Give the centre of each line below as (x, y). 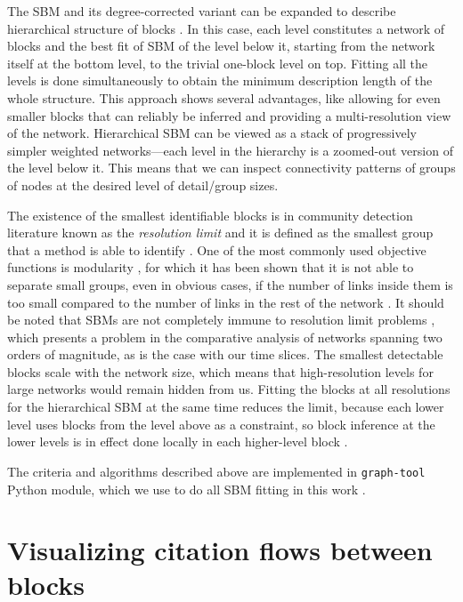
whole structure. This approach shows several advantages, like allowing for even (224, 97)
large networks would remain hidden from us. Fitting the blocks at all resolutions (229, 389)
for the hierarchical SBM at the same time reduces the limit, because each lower (226, 407)
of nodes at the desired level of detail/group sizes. (143, 185)
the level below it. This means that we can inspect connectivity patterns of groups (231, 168)
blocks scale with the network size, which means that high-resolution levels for (220, 371)
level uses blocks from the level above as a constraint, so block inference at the (221, 424)
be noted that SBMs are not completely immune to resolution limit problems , (221, 320)
